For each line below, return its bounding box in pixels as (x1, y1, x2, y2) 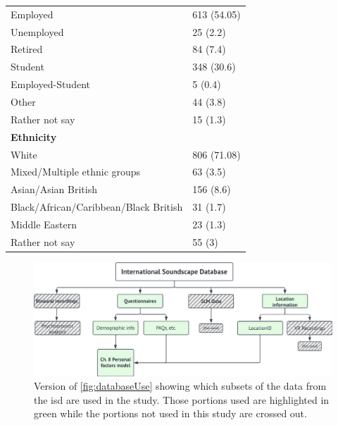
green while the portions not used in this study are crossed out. (34, 406, 307, 421)
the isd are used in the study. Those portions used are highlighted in (34, 392, 330, 407)
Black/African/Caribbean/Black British (11, 199, 183, 214)
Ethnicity (11, 129, 57, 144)
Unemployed (11, 24, 64, 39)
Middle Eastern (11, 216, 77, 231)
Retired (11, 42, 43, 56)
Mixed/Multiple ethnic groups (11, 164, 141, 179)
